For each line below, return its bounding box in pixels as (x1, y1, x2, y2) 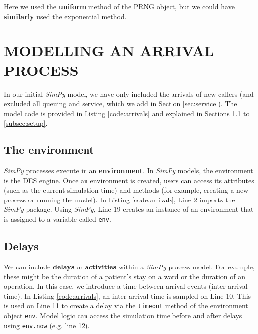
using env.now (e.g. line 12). (4, 320, 90, 330)
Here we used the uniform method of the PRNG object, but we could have (4, 1, 235, 11)
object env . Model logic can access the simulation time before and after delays (4, 310, 242, 320)
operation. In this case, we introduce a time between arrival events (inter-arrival (4, 281, 248, 291)
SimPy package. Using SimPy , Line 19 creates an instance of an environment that (4, 204, 254, 214)
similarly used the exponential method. (4, 11, 127, 21)
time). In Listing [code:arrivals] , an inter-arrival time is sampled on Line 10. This (4, 290, 251, 301)
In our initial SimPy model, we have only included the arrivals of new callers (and (4, 88, 254, 99)
